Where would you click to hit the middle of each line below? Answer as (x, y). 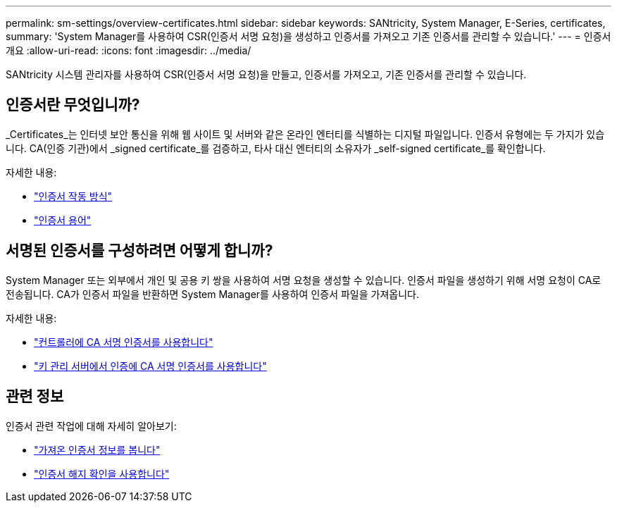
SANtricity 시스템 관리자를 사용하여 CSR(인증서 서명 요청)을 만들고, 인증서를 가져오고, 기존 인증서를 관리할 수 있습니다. (266, 74)
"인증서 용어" (63, 220)
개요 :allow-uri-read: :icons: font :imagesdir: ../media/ (129, 50)
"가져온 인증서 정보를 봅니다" (97, 450)
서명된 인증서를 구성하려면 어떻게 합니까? (139, 251)
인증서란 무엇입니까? (73, 105)
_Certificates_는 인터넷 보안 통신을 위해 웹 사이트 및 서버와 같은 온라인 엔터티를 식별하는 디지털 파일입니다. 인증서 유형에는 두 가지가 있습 (305, 134)
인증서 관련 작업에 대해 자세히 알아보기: (91, 426)
